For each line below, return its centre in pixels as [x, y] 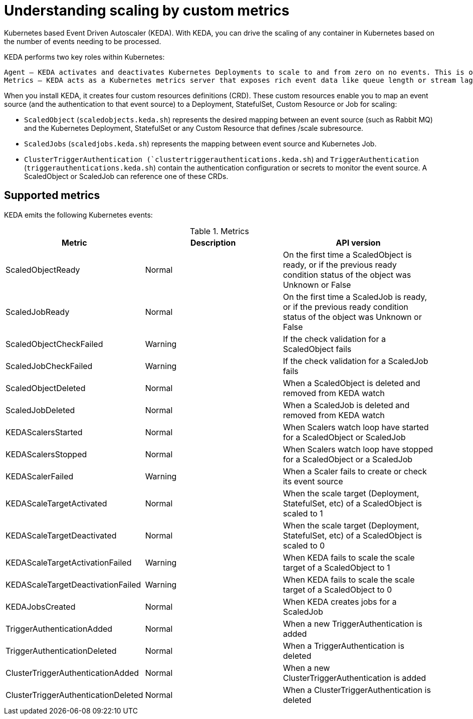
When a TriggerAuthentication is [343, 646]
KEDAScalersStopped [46, 454]
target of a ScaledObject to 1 [336, 567]
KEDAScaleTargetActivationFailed [69, 562]
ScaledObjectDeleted [46, 388]
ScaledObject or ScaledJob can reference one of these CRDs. [126, 176]
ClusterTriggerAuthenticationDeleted [74, 695]
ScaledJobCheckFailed [49, 366]
